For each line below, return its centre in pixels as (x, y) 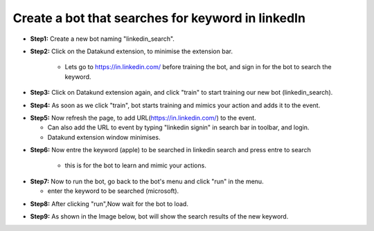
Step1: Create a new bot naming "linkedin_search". (102, 39)
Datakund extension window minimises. (104, 137)
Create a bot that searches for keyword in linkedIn (159, 18)
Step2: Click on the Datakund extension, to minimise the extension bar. (132, 51)
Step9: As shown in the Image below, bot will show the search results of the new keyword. (159, 216)
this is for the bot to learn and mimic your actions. (136, 165)
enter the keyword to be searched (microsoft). (113, 191)
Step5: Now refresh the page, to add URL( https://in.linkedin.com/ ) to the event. (143, 118)
